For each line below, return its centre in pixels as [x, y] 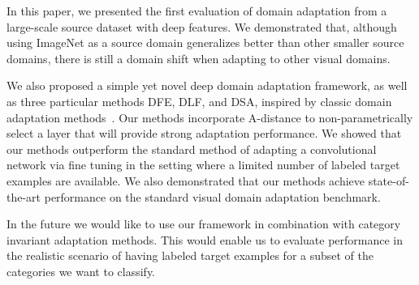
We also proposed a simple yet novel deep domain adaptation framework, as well [207, 85]
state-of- [389, 180]
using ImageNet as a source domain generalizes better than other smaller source [205, 43]
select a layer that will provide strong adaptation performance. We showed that [204, 133]
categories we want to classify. [81, 271]
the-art [24, 196]
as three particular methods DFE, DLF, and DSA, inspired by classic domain [199, 101]
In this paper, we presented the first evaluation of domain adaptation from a [197, 11]
